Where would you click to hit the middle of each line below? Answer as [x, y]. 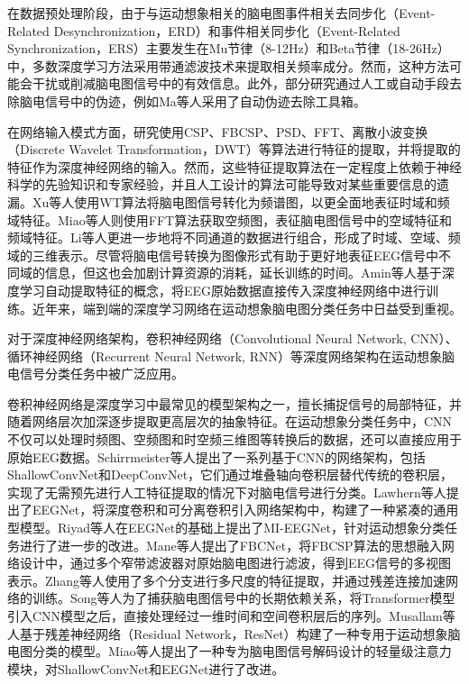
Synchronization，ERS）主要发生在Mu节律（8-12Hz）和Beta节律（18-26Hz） [229, 48]
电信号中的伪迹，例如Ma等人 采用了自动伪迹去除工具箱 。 [199, 100]
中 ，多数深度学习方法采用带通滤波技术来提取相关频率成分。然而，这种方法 [228, 65]
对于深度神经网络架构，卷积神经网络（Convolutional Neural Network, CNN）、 [233, 338]
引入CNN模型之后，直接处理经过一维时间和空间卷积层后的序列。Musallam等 [231, 616]
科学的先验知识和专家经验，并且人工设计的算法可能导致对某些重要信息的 [222, 184]
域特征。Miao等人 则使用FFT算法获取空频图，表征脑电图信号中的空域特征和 [230, 219]
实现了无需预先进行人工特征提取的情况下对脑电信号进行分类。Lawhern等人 [227, 492]
